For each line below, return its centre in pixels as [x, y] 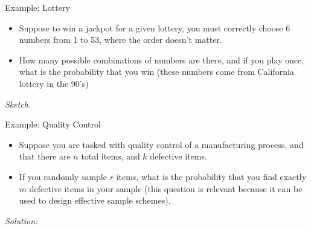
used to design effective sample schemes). [95, 200]
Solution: [21, 220]
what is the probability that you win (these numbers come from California [156, 72]
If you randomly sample [63, 176]
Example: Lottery [37, 7]
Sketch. [18, 104]
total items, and [111, 156]
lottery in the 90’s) [54, 83]
